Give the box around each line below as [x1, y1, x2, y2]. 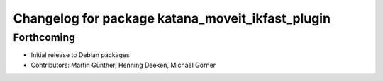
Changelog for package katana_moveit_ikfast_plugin [13, 11, 331, 26]
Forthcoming [13, 31, 76, 44]
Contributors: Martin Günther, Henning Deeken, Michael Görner [30, 61, 216, 69]
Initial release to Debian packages [30, 51, 131, 59]
